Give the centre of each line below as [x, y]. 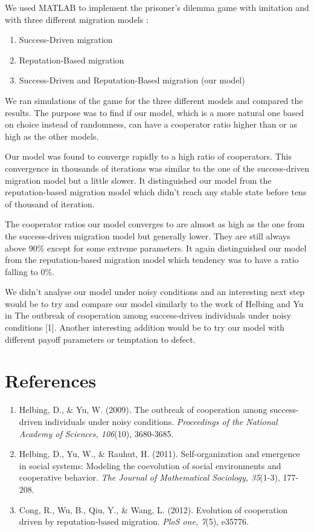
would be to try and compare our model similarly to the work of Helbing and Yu [154, 303]
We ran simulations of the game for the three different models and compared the [154, 100]
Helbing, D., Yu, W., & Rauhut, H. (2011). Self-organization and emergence [159, 454]
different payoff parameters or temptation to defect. [100, 339]
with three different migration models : [77, 19]
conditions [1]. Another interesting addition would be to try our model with [145, 327]
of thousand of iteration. [50, 203]
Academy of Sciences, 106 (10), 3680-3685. [96, 433]
